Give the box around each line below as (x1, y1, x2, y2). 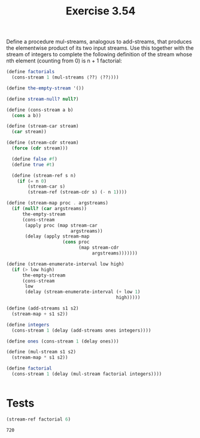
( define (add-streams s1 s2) (6, 305, 79, 311)
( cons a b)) (11, 112, 42, 118)
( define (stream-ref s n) (11, 172, 77, 178)
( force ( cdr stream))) (11, 145, 68, 151)
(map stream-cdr (78, 245, 119, 251)
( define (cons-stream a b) (6, 107, 74, 113)
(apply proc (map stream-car (25, 222, 98, 229)
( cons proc (62, 239, 90, 245)
